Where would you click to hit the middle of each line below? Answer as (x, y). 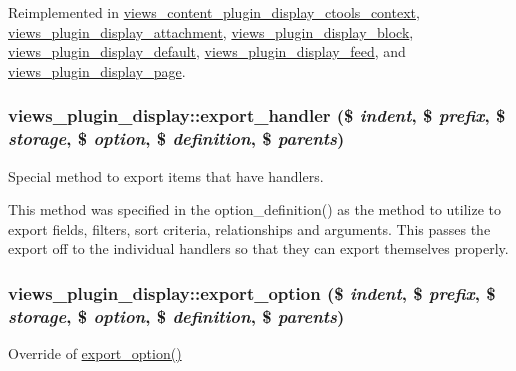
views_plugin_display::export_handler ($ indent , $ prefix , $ (257, 115)
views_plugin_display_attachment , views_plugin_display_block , (211, 31)
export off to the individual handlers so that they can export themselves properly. (258, 248)
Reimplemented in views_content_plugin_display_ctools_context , (214, 12)
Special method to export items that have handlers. (166, 175)
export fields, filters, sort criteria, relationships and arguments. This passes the (249, 228)
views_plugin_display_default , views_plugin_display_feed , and (207, 51)
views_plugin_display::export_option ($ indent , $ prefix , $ (252, 292)
